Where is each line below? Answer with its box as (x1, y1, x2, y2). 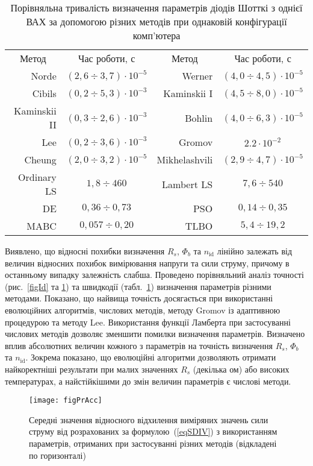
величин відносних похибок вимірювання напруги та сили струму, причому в (5, 256, 290, 269)
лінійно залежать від (217, 245, 293, 257)
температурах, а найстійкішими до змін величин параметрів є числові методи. (5, 374, 291, 387)
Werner (182, 69, 213, 83)
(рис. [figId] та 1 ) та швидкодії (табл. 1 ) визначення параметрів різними (5, 280, 271, 292)
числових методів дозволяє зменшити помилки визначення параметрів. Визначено (5, 327, 305, 340)
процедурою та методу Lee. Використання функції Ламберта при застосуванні (5, 315, 291, 328)
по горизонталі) (29, 449, 86, 461)
